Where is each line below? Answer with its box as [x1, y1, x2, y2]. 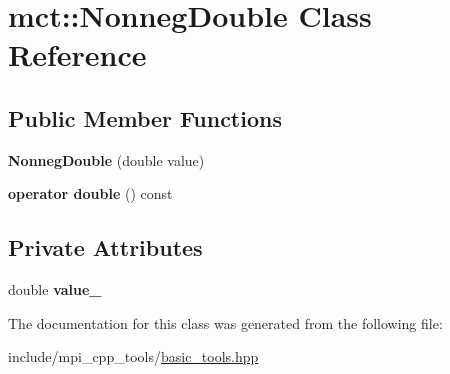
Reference [8, 34, 147, 75]
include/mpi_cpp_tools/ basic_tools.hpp [8, 346, 259, 367]
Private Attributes [8, 232, 203, 263]
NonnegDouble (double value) [8, 149, 205, 170]
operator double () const [8, 183, 173, 204]
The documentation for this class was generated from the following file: [8, 312, 443, 333]
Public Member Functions [8, 102, 282, 133]
